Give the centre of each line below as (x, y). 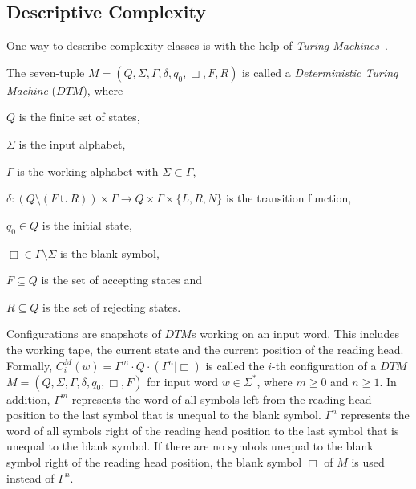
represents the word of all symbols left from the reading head (222, 399)
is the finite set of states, (79, 117)
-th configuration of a (324, 365)
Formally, (30, 365)
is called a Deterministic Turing (320, 72)
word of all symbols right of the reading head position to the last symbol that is (203, 430)
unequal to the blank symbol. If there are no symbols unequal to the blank (190, 446)
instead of (30, 477)
